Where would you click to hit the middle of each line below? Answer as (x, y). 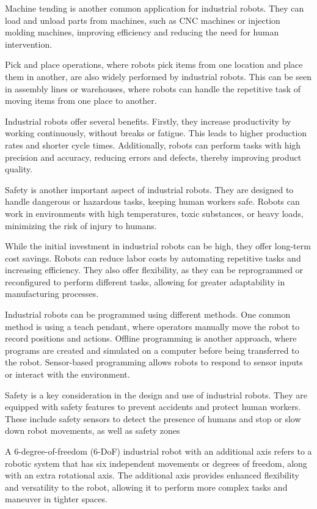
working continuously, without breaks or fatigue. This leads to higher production (156, 133)
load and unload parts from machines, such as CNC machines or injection (143, 20)
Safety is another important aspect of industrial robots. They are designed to (149, 189)
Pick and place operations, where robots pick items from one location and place (154, 64)
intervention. (29, 44)
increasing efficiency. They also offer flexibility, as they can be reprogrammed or (154, 270)
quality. (19, 169)
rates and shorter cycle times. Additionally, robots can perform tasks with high (153, 145)
